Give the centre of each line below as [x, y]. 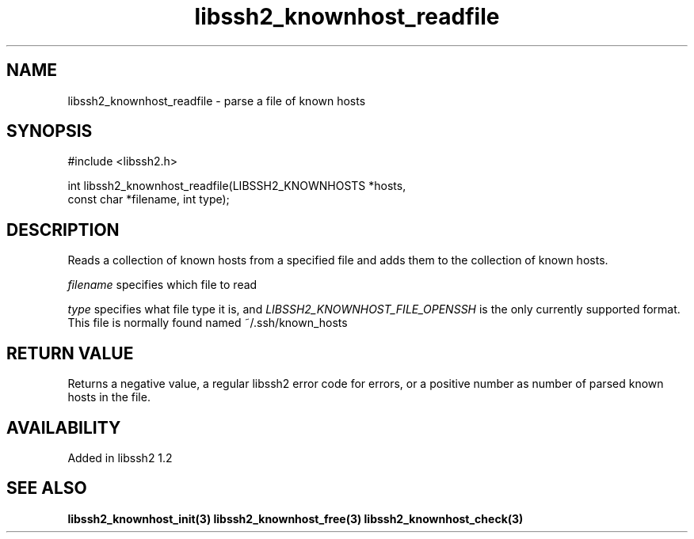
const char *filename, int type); [149, 199]
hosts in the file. [109, 397]
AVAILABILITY [64, 427]
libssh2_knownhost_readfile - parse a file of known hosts [217, 101]
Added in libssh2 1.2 [120, 457]
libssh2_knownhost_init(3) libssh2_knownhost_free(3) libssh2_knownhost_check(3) [296, 518]
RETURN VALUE [70, 353]
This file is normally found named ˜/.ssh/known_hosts [208, 323]
